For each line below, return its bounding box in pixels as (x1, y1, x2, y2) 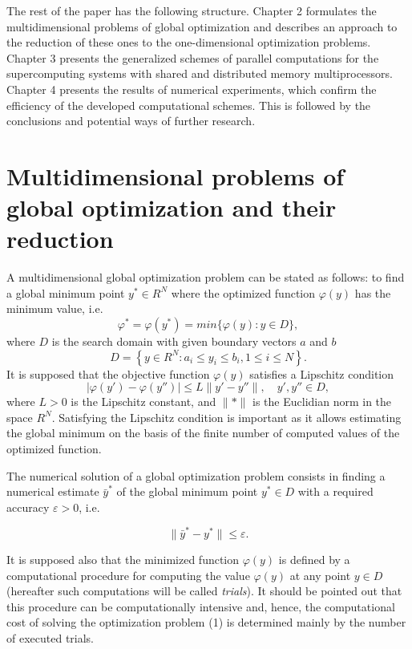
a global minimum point (6, 284, 125, 301)
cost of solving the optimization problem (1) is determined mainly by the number (6, 614, 406, 631)
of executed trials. (6, 630, 95, 647)
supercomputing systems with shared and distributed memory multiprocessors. (6, 65, 393, 82)
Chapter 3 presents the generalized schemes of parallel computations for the (6, 49, 379, 66)
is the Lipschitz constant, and (71, 393, 216, 410)
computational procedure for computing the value (6, 566, 250, 583)
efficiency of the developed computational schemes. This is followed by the (6, 96, 371, 113)
